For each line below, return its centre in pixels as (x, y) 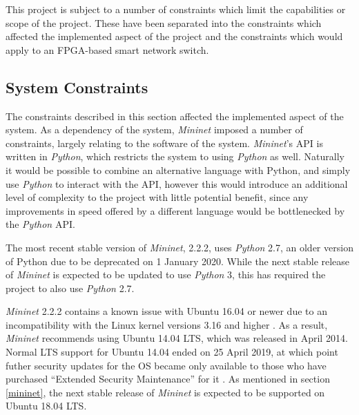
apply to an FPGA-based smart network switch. (107, 49)
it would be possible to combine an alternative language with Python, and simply (178, 170)
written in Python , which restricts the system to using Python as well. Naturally (175, 156)
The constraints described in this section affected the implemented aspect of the (175, 116)
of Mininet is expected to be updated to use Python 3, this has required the (166, 274)
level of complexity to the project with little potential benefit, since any (157, 197)
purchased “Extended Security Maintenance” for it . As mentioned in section (168, 379)
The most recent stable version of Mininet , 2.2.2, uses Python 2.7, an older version (179, 247)
